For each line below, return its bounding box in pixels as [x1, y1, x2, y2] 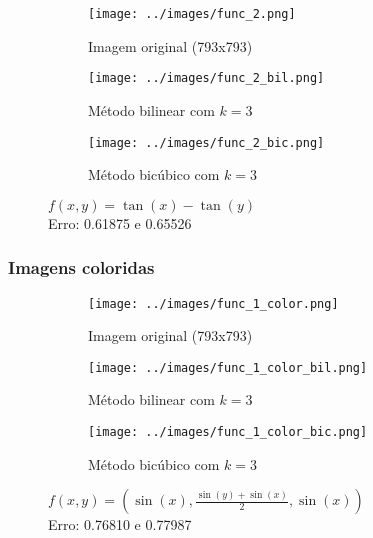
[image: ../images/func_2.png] [88, 7, 296, 21]
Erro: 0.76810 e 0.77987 [48, 514, 192, 535]
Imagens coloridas [8, 255, 155, 280]
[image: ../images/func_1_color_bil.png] [88, 360, 368, 375]
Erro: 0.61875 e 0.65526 [48, 212, 192, 233]
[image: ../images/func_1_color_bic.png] [88, 425, 368, 440]
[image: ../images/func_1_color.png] [88, 296, 339, 311]
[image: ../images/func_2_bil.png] [88, 71, 325, 86]
